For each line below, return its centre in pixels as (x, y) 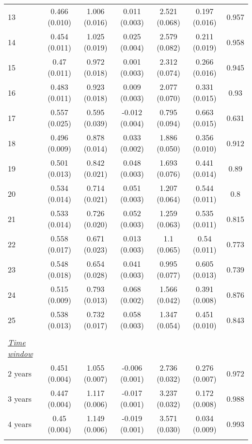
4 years (20, 424)
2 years (20, 373)
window (20, 353)
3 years (20, 398)
